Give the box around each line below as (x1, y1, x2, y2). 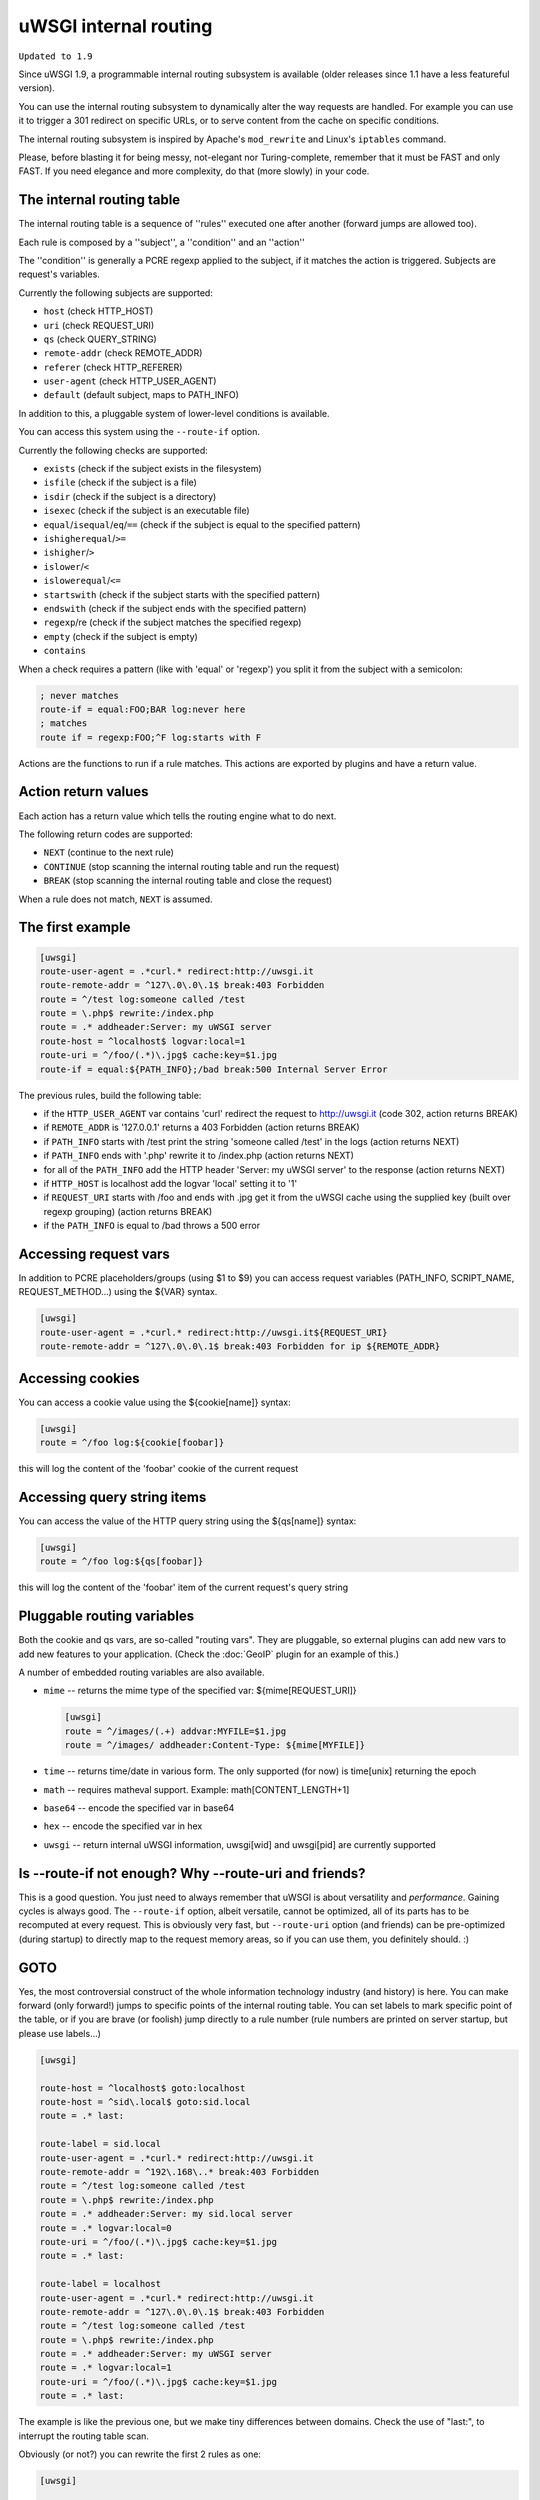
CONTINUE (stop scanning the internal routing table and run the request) (43, 860, 340, 872)
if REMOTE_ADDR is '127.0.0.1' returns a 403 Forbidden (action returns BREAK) (43, 1121, 360, 1134)
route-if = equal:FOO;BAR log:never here (39, 703, 246, 715)
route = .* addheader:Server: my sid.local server (39, 2208, 294, 2220)
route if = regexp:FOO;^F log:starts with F (39, 731, 262, 743)
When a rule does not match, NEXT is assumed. (18, 893, 214, 905)
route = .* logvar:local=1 (39, 2362, 172, 2374)
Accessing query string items (18, 1488, 207, 1505)
